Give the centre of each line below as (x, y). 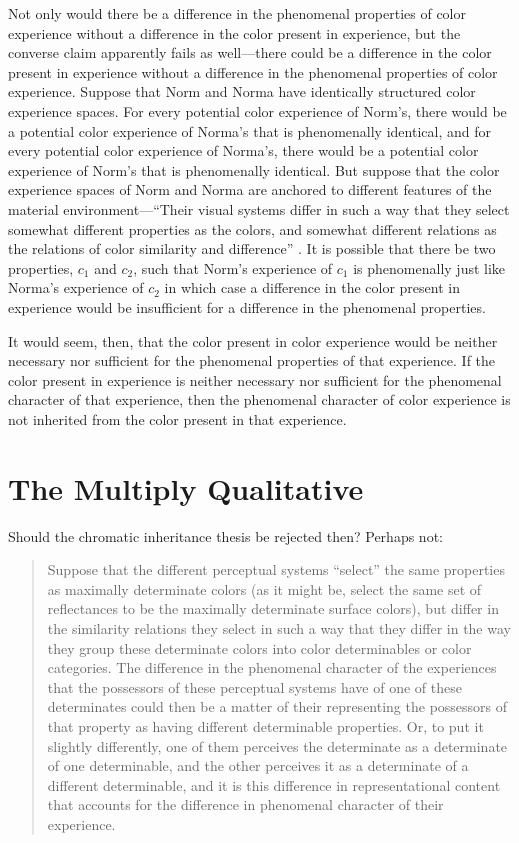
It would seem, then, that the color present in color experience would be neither (253, 340)
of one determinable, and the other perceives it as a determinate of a (258, 765)
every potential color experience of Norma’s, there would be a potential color (243, 150)
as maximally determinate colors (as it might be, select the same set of (264, 588)
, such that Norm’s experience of (233, 267)
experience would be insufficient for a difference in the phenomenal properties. (247, 306)
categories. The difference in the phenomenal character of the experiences (272, 667)
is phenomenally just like (429, 267)
